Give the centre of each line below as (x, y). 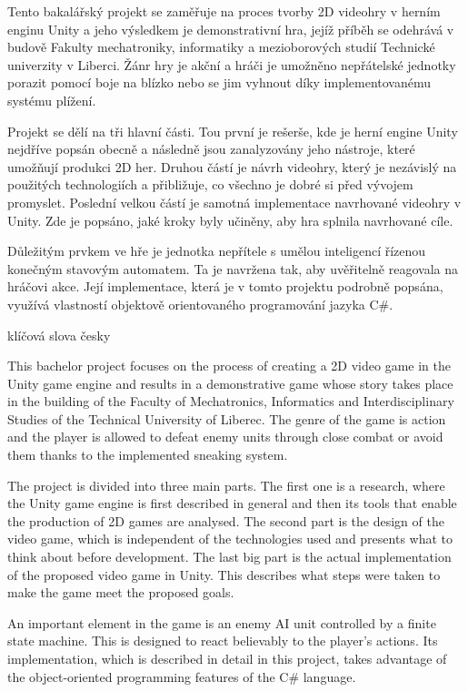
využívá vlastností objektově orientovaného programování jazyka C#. (200, 304)
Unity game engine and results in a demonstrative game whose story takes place (230, 383)
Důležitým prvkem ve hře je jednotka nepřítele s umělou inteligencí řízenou (217, 251)
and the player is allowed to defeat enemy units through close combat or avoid (225, 437)
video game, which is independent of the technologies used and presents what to (230, 539)
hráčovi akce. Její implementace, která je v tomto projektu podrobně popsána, (225, 286)
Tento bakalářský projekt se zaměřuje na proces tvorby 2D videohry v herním (224, 11)
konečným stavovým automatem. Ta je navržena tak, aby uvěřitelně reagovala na (233, 268)
